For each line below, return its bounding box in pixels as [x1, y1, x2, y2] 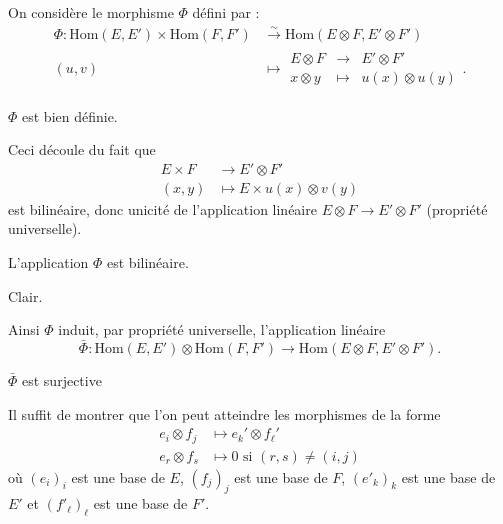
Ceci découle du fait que [8, 139, 156, 160]
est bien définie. [22, 105, 118, 126]
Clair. [8, 285, 43, 306]
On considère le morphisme [8, 2, 174, 22]
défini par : [192, 2, 260, 22]
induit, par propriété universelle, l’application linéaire [58, 319, 386, 340]
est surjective [22, 369, 102, 390]
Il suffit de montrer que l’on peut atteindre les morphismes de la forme [8, 403, 441, 424]
